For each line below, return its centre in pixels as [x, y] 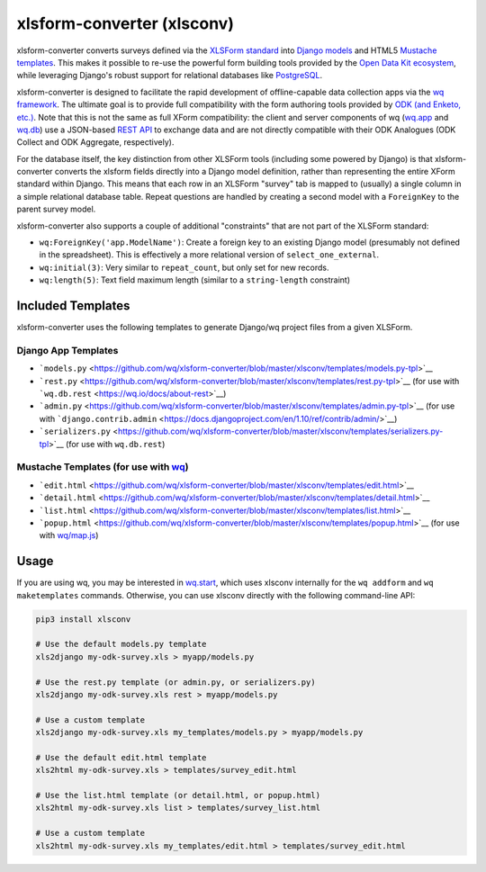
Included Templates [73, 306]
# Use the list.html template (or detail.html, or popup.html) [178, 796]
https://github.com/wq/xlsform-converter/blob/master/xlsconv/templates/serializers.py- [280, 431]
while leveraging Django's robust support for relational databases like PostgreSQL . [170, 76]
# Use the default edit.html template [121, 757]
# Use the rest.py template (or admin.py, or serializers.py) [175, 682]
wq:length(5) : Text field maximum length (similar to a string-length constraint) [195, 280]
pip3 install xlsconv [83, 619]
